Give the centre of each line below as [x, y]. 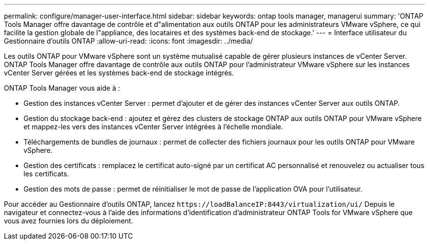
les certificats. [46, 174]
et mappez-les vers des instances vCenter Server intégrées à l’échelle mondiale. [153, 127]
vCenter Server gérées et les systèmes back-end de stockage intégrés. [119, 73]
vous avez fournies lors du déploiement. [69, 221]
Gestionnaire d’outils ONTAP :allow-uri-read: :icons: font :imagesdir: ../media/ [129, 41]
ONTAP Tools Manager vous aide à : [62, 88]
